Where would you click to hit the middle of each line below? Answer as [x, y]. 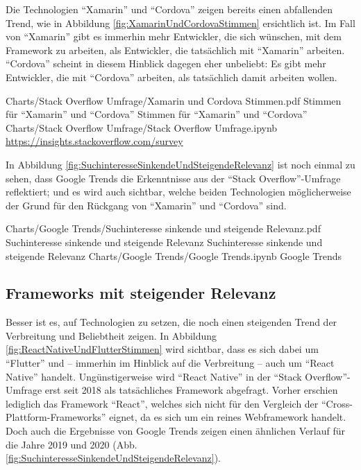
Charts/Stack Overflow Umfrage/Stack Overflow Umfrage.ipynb [142, 127]
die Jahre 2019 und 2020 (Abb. [72, 444]
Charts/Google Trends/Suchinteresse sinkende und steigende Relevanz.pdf [163, 228]
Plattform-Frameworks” [56, 417]
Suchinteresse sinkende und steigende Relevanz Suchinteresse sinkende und [164, 242]
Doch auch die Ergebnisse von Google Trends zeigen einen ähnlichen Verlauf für [175, 431]
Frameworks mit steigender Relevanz [141, 293]
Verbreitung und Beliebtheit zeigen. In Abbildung [111, 335]
